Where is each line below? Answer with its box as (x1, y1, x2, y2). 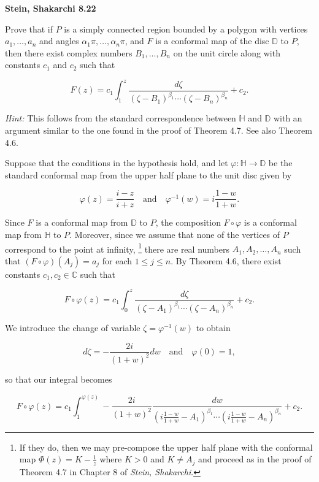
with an (273, 112, 302, 124)
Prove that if (5, 22, 53, 35)
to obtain (196, 321, 231, 334)
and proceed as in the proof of (198, 453, 312, 465)
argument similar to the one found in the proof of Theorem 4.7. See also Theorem (5, 124, 312, 136)
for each (102, 254, 133, 267)
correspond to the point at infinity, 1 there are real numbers (5, 240, 229, 255)
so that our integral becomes (5, 372, 112, 385)
